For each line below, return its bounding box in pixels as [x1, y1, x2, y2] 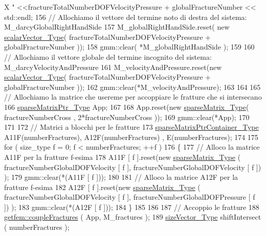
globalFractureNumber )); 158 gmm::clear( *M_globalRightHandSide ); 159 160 [4, 41, 255, 52]
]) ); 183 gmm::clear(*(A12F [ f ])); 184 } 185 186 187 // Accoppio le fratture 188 [4, 201, 259, 212]
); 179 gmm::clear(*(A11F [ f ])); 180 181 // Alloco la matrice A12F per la [4, 172, 238, 182]
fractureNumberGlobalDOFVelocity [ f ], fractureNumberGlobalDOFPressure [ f [4, 192, 255, 202]
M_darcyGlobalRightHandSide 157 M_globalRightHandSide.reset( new [4, 21, 230, 32]
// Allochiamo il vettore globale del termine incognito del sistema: [4, 51, 212, 62]
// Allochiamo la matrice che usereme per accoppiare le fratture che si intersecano [4, 91, 262, 102]
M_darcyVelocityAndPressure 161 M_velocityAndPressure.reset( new [4, 61, 222, 72]
